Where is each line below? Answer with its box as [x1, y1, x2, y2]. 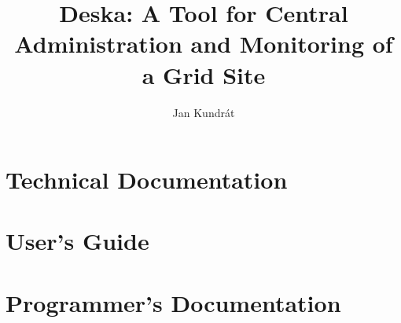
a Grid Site [142, 58, 266, 90]
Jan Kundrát [172, 104, 235, 120]
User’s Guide [6, 225, 149, 257]
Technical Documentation [6, 163, 288, 196]
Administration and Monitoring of [14, 28, 393, 60]
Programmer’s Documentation [6, 286, 341, 318]
